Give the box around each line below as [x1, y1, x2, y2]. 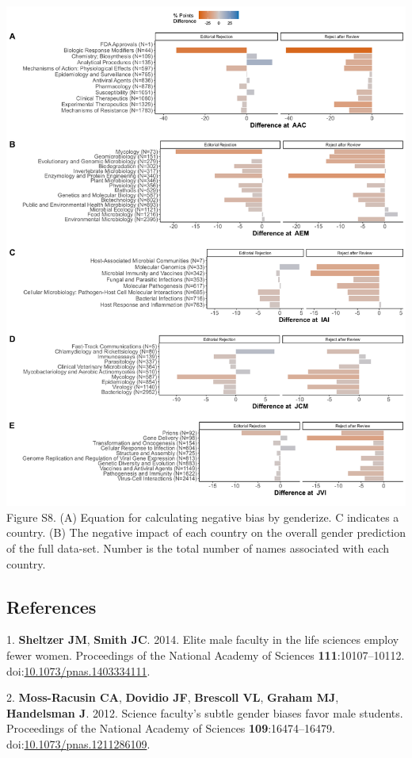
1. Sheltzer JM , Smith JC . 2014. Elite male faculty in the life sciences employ [6, 631, 399, 648]
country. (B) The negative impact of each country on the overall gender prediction [6, 524, 406, 541]
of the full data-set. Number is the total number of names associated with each [6, 539, 390, 556]
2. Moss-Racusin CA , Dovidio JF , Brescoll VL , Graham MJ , [6, 689, 339, 706]
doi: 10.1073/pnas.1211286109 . [6, 735, 151, 752]
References [6, 594, 97, 618]
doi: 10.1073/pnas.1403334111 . [6, 662, 151, 679]
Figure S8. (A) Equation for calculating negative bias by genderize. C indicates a [6, 508, 399, 525]
